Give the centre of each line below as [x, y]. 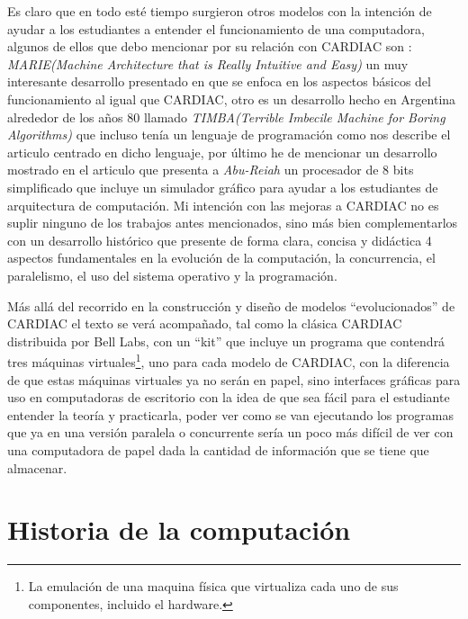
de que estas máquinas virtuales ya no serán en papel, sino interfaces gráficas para [234, 379]
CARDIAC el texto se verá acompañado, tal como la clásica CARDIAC [205, 323]
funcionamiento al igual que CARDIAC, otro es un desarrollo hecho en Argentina [232, 99]
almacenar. [37, 467]
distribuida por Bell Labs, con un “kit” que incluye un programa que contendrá [226, 341]
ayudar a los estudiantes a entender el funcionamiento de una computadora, [216, 28]
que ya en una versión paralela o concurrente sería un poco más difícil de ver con [230, 432]
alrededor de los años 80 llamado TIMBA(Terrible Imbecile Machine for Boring [226, 117]
